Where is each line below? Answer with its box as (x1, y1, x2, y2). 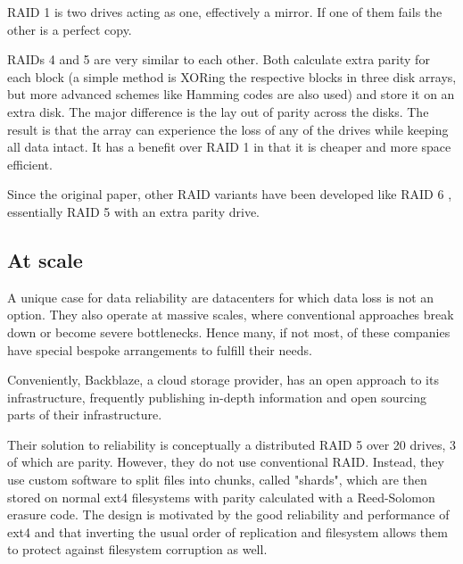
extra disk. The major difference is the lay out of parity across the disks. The (7, 102, 429, 120)
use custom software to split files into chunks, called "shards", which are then (7, 470, 427, 489)
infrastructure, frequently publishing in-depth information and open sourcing (7, 387, 426, 406)
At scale (7, 245, 83, 273)
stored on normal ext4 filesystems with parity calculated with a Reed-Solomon (7, 487, 435, 506)
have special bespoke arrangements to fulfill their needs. (7, 340, 312, 359)
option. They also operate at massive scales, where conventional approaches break (7, 305, 454, 324)
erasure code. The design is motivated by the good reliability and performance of (7, 505, 450, 524)
